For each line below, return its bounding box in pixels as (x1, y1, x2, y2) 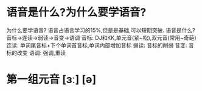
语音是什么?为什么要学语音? (6, 5, 147, 19)
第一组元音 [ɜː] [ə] (6, 73, 97, 86)
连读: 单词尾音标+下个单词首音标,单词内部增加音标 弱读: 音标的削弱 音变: (6, 42, 187, 49)
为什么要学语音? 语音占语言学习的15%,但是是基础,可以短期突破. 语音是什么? (6, 27, 196, 34)
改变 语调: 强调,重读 (16, 49, 66, 56)
